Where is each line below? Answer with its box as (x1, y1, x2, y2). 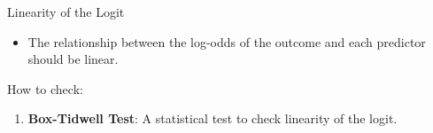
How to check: (7, 79, 83, 98)
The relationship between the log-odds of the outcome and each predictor (27, 32, 426, 51)
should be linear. (27, 50, 119, 68)
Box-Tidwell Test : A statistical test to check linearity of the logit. (27, 109, 398, 128)
